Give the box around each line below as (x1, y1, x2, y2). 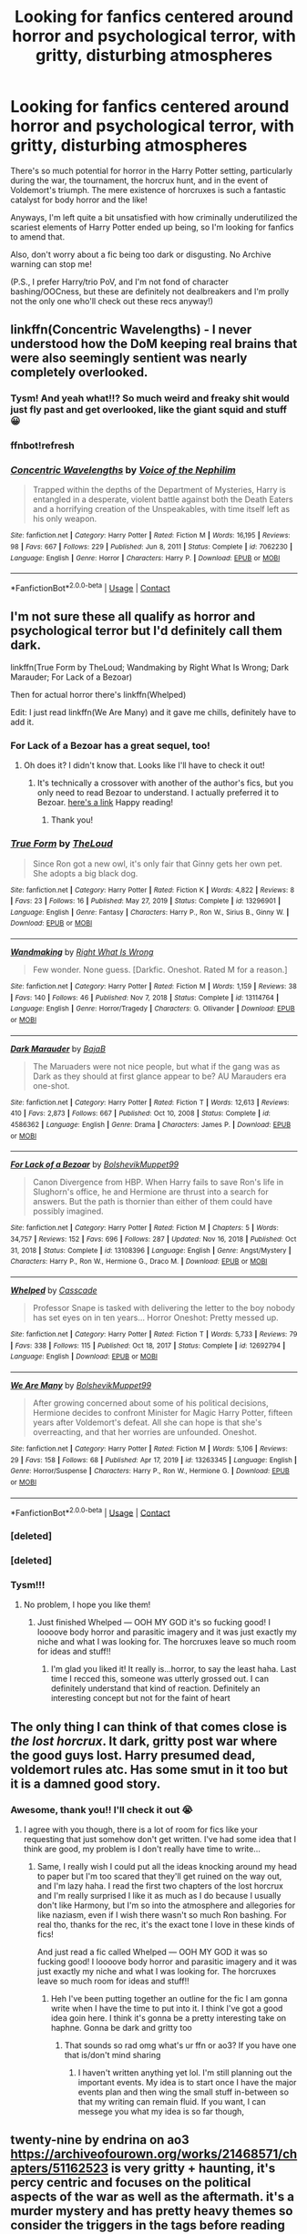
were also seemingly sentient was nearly (10, 351, 248, 366)
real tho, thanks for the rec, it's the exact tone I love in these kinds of (36, 1920, 295, 1931)
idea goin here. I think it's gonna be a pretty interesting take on (50, 2013, 287, 2024)
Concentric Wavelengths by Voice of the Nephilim (10, 464, 236, 477)
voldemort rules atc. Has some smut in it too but (10, 1761, 289, 1778)
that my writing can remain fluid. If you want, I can (77, 2096, 267, 2107)
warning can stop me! (10, 258, 92, 270)
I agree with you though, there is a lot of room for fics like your (23, 1824, 259, 1835)
